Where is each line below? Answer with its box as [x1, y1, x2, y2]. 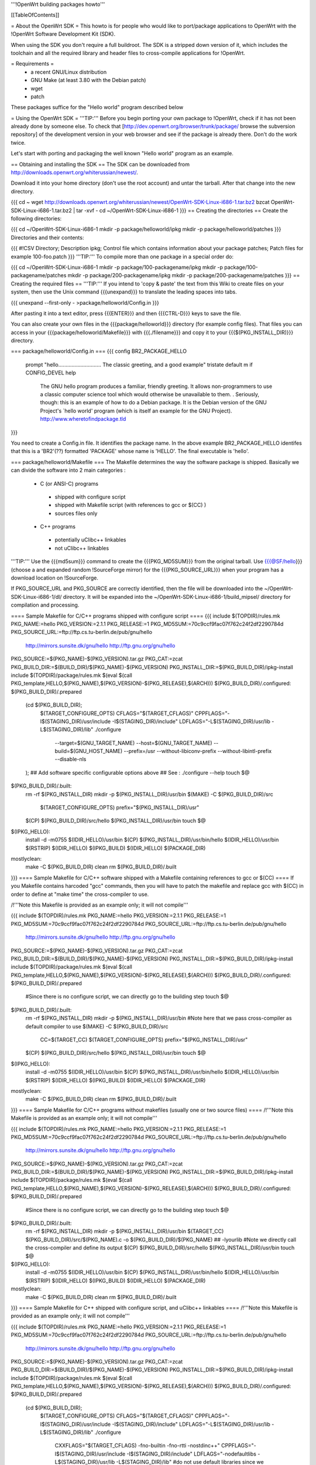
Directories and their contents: [11, 234, 84, 241]
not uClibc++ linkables [54, 544, 109, 551]
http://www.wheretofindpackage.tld [40, 415, 126, 423]
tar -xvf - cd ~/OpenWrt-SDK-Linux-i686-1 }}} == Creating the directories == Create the [76, 207, 288, 214]
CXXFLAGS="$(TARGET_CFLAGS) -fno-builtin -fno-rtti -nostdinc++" [54, 1442, 221, 1449]
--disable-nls [54, 756, 87, 763]
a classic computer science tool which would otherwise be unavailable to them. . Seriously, [40, 391, 260, 398]
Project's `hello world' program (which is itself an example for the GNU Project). [40, 407, 232, 414]
